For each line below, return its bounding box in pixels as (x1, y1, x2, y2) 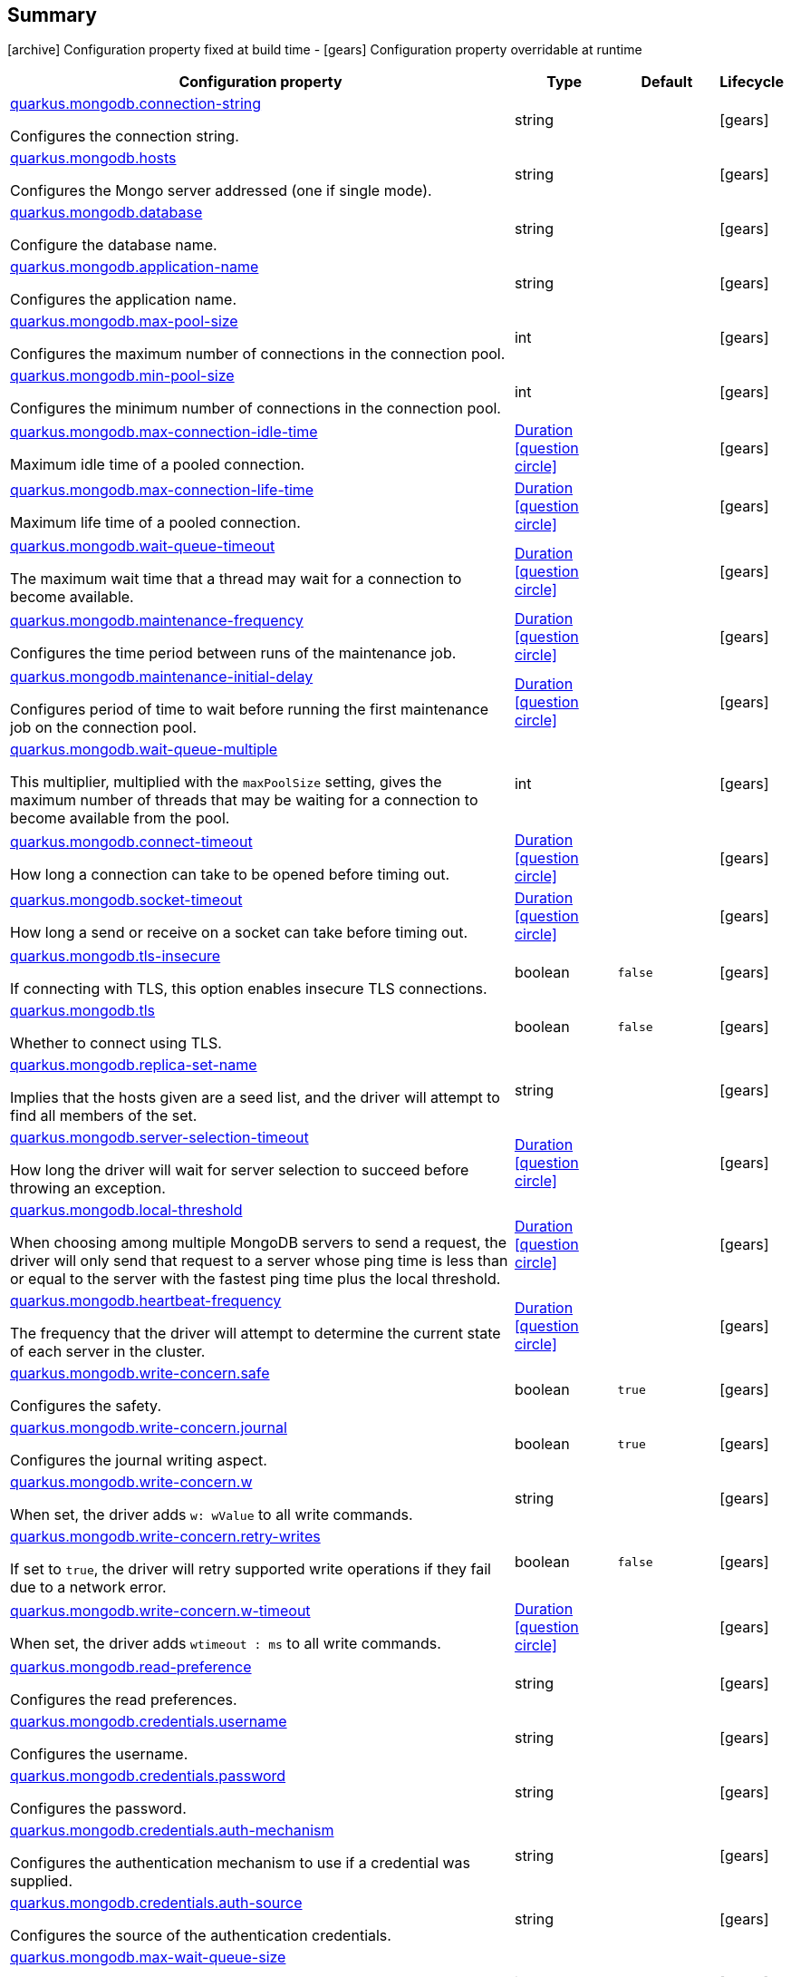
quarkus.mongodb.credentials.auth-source (10, 1894, 303, 1913)
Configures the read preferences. (10, 1690, 237, 1709)
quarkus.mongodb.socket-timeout (10, 891, 243, 910)
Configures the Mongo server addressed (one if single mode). (10, 181, 432, 200)
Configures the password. (10, 1799, 187, 1818)
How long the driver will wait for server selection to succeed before (10, 1161, 469, 1180)
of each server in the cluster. (10, 1342, 206, 1361)
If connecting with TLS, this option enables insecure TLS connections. (10, 979, 487, 998)
